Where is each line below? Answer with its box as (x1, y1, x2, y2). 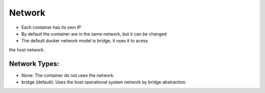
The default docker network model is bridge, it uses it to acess (21, 38, 148, 44)
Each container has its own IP (21, 24, 81, 30)
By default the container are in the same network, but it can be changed (21, 31, 167, 37)
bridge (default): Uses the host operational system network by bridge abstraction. (21, 79, 186, 85)
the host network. (9, 47, 45, 53)
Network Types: (9, 59, 59, 68)
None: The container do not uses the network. (21, 72, 115, 78)
